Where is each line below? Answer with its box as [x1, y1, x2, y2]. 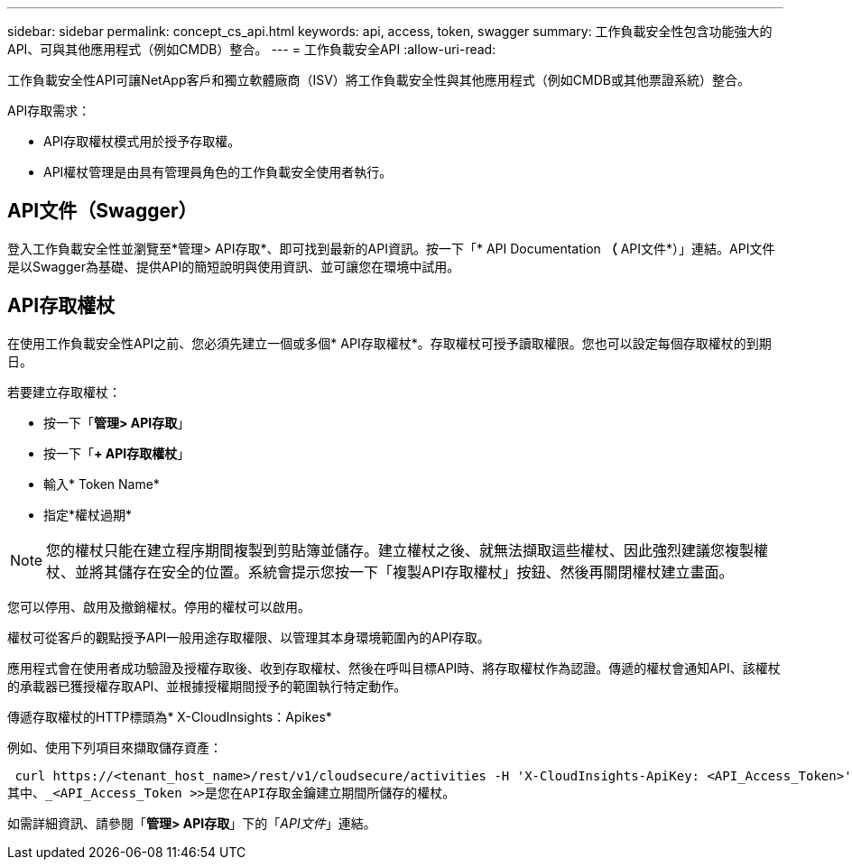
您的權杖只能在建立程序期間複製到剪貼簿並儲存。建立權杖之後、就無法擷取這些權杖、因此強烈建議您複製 [46, 540, 755, 559]
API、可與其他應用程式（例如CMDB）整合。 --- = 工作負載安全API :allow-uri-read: [7, 42, 496, 57]
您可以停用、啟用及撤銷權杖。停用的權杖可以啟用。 [7, 598, 310, 614]
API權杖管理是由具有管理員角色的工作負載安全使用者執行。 [43, 164, 393, 180]
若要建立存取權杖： [7, 383, 121, 400]
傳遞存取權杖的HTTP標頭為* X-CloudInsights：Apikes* [7, 708, 332, 724]
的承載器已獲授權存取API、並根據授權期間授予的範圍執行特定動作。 [7, 678, 407, 694]
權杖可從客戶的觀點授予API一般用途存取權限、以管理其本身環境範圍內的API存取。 [7, 629, 490, 645]
